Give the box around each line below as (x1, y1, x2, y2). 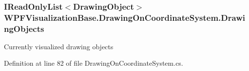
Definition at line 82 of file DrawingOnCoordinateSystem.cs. (4, 57, 183, 68)
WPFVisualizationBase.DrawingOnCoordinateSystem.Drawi (4, 11, 245, 23)
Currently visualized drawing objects (4, 42, 114, 52)
